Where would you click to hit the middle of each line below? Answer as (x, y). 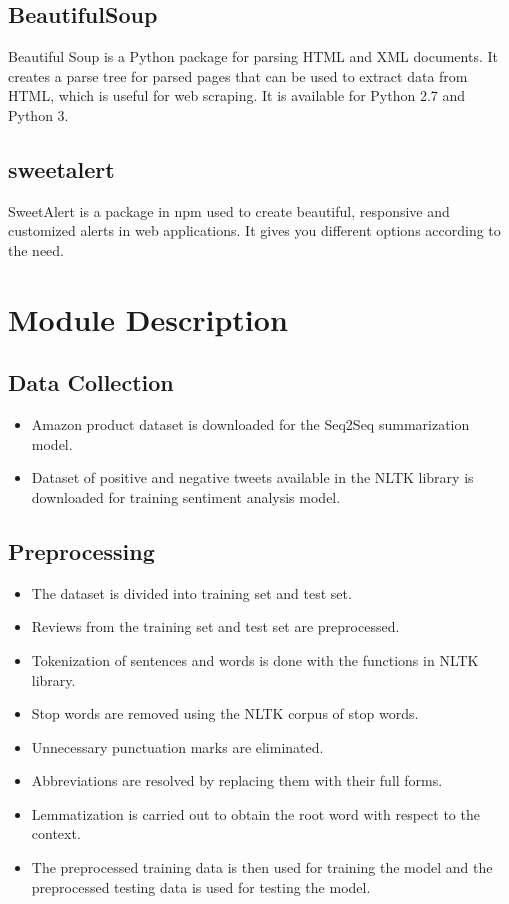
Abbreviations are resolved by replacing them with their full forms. (237, 780)
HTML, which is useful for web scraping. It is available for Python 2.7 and (237, 95)
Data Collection (91, 382)
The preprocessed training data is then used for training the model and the (262, 867)
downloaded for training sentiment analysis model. (186, 496)
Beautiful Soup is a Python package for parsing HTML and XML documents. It (253, 56)
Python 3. (38, 114)
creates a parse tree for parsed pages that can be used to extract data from (238, 75)
